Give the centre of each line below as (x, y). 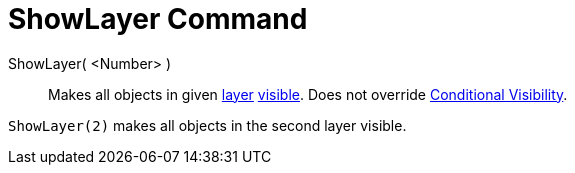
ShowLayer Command (158, 19)
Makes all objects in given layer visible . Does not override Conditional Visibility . (308, 94)
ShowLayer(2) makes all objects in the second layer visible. (207, 125)
